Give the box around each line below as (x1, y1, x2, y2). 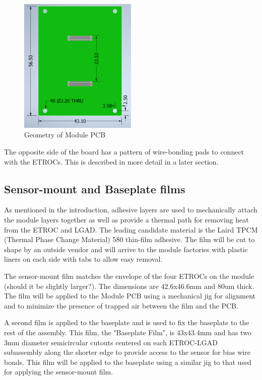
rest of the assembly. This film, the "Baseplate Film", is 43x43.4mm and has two (4, 327, 251, 337)
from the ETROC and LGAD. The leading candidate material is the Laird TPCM (4, 224, 258, 235)
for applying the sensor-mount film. (4, 366, 113, 377)
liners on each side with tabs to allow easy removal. (4, 254, 163, 264)
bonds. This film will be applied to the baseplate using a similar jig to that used (4, 356, 251, 367)
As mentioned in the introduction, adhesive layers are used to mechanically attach (4, 204, 257, 215)
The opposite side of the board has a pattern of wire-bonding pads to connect (4, 146, 244, 157)
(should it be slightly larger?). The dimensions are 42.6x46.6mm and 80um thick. (4, 280, 254, 291)
